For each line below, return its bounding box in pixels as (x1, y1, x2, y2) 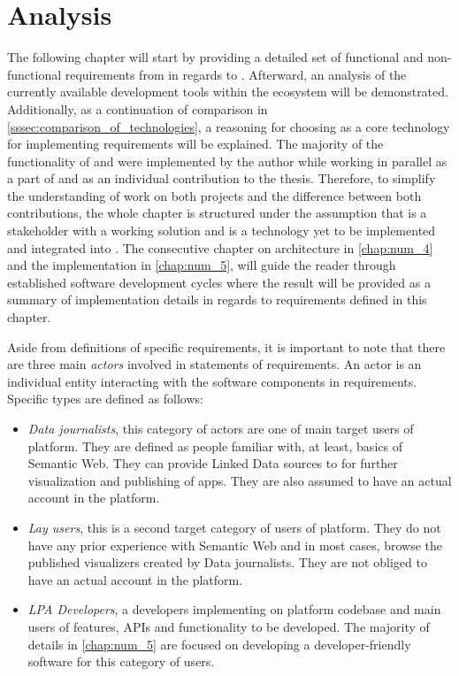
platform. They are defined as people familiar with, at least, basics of (27, 436, 402, 455)
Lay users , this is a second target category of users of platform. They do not (27, 518, 441, 536)
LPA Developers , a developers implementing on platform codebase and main (27, 600, 441, 618)
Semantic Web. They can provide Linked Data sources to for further (27, 454, 398, 472)
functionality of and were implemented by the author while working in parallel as (7, 151, 448, 170)
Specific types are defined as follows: (7, 389, 203, 408)
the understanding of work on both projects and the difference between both (7, 186, 422, 204)
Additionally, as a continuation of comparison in (7, 99, 268, 118)
